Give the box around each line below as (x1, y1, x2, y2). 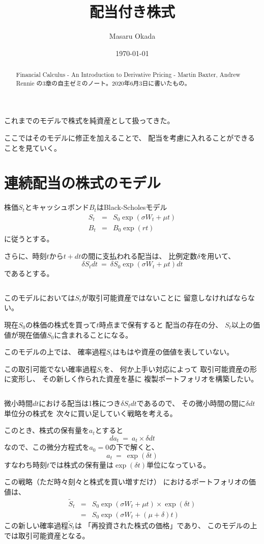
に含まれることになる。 (54, 329, 133, 340)
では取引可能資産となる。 (4, 530, 90, 540)
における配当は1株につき (39, 397, 121, 408)
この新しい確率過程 (4, 520, 68, 531)
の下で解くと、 (109, 442, 159, 452)
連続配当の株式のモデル (4, 172, 161, 193)
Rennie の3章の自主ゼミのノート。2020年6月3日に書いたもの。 (16, 78, 191, 87)
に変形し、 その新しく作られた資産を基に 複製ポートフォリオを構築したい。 (4, 373, 258, 384)
